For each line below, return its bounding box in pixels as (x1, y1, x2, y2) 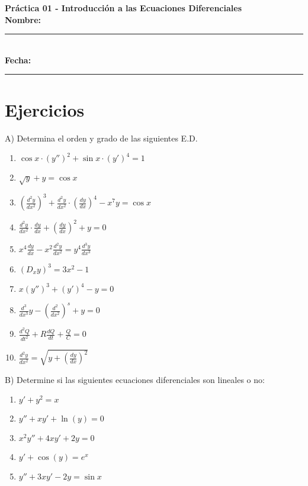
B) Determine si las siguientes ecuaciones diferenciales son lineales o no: (5, 373, 265, 385)
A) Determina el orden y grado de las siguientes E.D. (5, 131, 198, 144)
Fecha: (5, 53, 31, 66)
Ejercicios (5, 97, 85, 121)
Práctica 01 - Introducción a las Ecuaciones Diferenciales (5, 2, 242, 14)
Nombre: (5, 13, 41, 25)
